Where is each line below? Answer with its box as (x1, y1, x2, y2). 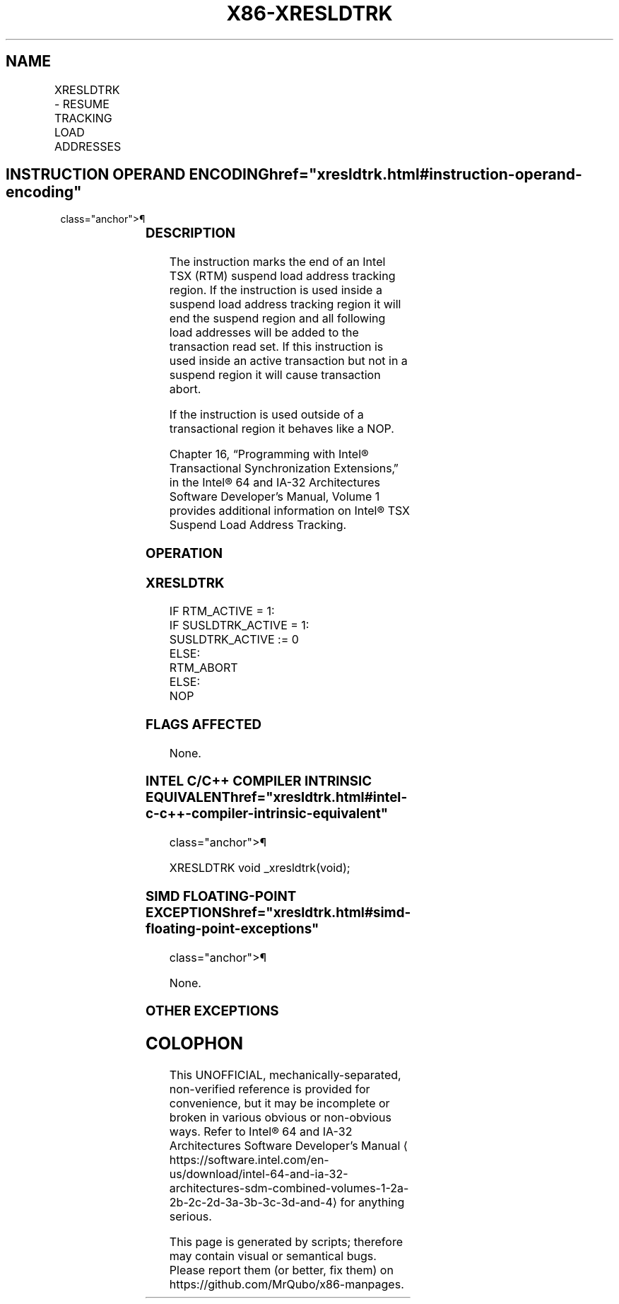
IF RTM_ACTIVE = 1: (169, 604, 275, 619)
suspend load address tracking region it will (169, 297, 401, 312)
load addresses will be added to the (169, 325, 359, 340)
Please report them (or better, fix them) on (169, 1263, 394, 1278)
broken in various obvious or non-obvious (169, 1110, 391, 1125)
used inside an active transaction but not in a (169, 354, 408, 368)
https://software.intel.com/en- (169, 1153, 329, 1168)
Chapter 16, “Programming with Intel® (169, 447, 369, 462)
